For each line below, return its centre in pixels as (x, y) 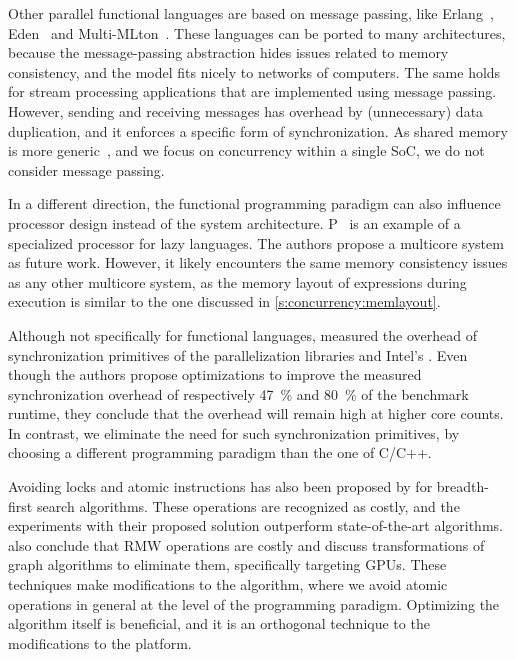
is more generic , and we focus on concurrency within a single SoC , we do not (246, 150)
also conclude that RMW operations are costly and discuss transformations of (246, 544)
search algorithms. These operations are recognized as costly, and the (248, 505)
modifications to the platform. (100, 642)
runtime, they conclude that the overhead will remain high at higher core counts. (256, 413)
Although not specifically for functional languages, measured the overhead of (243, 334)
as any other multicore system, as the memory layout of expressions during (237, 281)
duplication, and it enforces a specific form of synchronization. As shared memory (258, 130)
